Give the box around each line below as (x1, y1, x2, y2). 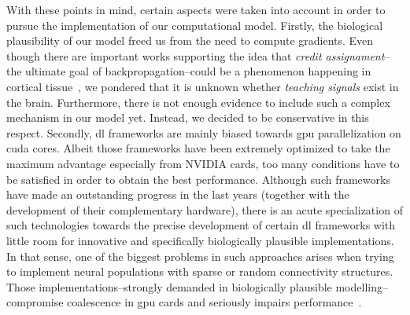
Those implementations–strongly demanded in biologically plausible (6, 278, 332, 295)
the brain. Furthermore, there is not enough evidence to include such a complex (6, 93, 390, 110)
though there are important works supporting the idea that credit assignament (6, 47, 385, 64)
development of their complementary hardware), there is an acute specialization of (6, 201, 403, 218)
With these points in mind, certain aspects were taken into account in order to (6, 2, 386, 17)
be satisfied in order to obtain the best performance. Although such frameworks (6, 170, 390, 187)
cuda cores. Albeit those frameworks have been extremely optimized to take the (6, 140, 390, 156)
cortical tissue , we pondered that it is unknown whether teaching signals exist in (6, 78, 399, 94)
